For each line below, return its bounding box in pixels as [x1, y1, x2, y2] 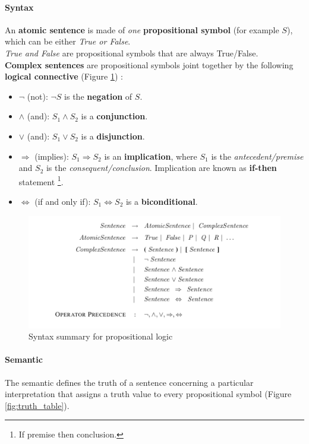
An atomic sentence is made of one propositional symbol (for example [5, 23, 279, 36]
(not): [27, 90, 48, 102]
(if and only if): [34, 195, 91, 207]
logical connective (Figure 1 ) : [5, 70, 123, 83]
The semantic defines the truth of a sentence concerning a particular [5, 376, 254, 388]
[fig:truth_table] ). [5, 399, 70, 411]
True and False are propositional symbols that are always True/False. [5, 46, 258, 59]
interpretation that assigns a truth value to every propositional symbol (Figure [5, 388, 292, 400]
